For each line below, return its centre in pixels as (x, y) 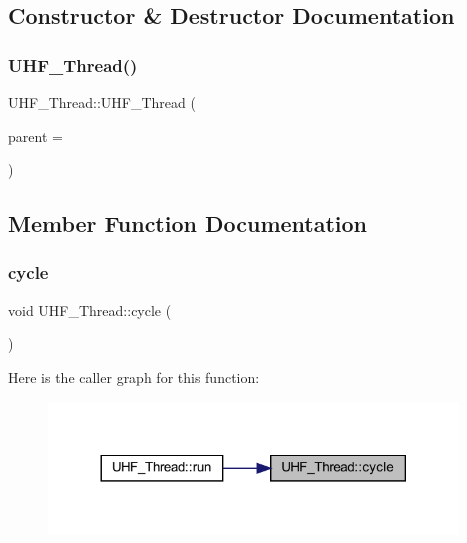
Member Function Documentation (188, 223)
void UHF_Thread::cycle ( (90, 309)
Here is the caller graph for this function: (134, 376)
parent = (35, 135)
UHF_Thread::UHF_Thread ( (102, 102)
